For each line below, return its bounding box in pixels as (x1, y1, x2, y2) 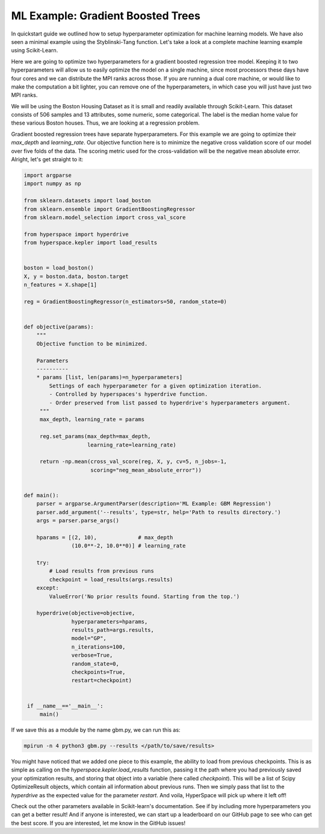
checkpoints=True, (71, 669, 126, 676)
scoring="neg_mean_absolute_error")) (90, 466, 202, 474)
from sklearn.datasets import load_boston (23, 197, 151, 204)
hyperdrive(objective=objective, (36, 610, 135, 617)
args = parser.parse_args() (36, 517, 120, 524)
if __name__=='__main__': (27, 702, 104, 709)
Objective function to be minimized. (36, 340, 148, 347)
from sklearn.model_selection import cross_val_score (23, 214, 186, 221)
